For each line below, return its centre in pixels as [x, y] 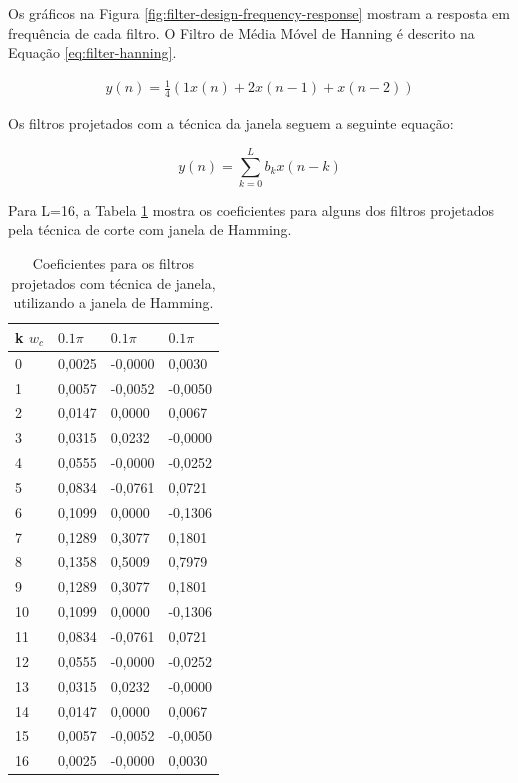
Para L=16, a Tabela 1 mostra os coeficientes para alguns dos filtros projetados [251, 209]
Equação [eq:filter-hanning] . [92, 52]
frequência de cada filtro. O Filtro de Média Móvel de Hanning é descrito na [241, 32]
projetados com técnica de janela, [113, 282]
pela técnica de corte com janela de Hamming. [150, 229]
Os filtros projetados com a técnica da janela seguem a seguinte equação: [231, 123]
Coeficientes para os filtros [113, 263]
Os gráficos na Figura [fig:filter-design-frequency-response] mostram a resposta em [259, 13]
